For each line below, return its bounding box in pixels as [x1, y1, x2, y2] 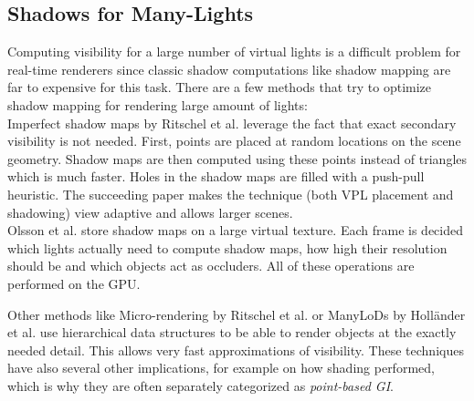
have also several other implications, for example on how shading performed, [7, 358, 435, 377]
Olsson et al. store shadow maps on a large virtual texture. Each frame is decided [7, 221, 464, 240]
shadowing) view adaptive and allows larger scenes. [7, 202, 293, 221]
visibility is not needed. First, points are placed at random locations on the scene [7, 131, 461, 150]
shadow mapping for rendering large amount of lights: [7, 95, 308, 114]
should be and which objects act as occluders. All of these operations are [7, 256, 415, 275]
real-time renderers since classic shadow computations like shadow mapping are [7, 59, 451, 78]
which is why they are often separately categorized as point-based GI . [7, 375, 394, 395]
